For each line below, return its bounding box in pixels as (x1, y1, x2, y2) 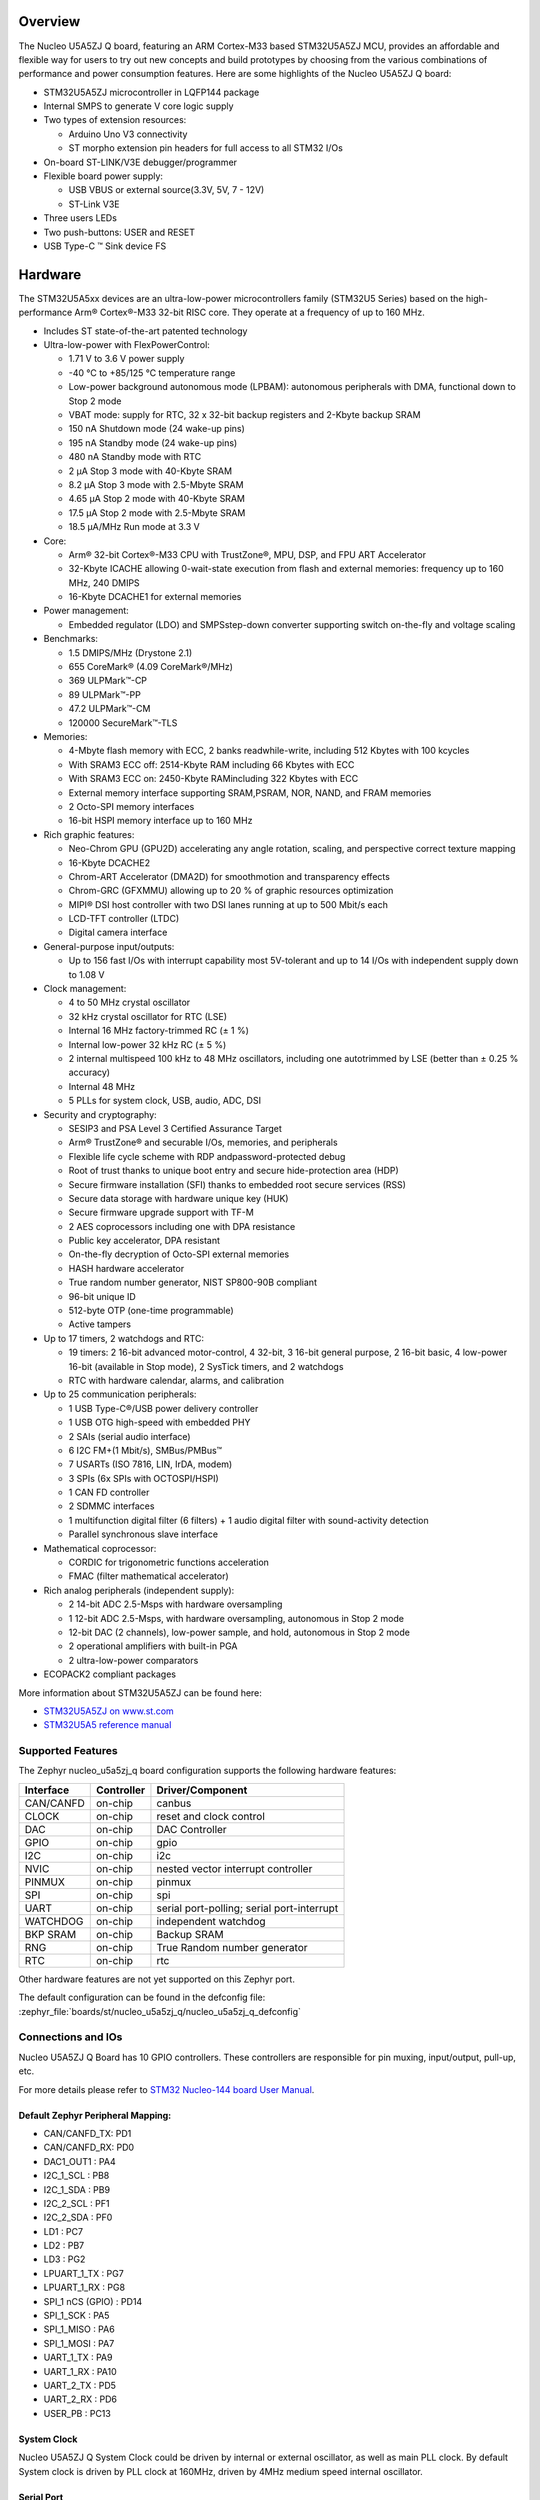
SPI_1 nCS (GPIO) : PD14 (43, 2295, 143, 2307)
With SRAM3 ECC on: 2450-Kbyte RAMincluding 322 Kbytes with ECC (68, 773, 359, 785)
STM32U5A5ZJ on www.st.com (43, 1705, 174, 1717)
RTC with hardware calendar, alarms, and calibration (68, 1374, 285, 1386)
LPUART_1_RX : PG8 (43, 2281, 125, 2294)
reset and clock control (156, 1809, 265, 1823)
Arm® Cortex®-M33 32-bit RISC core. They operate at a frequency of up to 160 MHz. (74, 306, 425, 319)
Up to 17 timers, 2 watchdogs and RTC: (43, 1332, 205, 1344)
